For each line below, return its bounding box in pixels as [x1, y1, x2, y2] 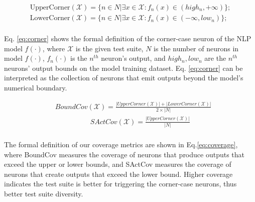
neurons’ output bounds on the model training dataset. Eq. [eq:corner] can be [4, 62, 243, 73]
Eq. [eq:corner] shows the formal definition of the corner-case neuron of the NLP [4, 33, 251, 44]
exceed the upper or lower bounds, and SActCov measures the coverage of [4, 159, 231, 169]
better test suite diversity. [4, 188, 83, 198]
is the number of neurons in [154, 43, 239, 53]
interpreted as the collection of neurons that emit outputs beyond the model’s [4, 72, 243, 83]
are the [204, 53, 226, 63]
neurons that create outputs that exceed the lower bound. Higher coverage [4, 168, 233, 179]
